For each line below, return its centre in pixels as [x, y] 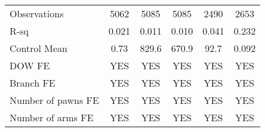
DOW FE [30, 65]
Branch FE [33, 83]
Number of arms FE [52, 117]
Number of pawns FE [54, 100]
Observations [37, 13]
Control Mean [38, 48]
